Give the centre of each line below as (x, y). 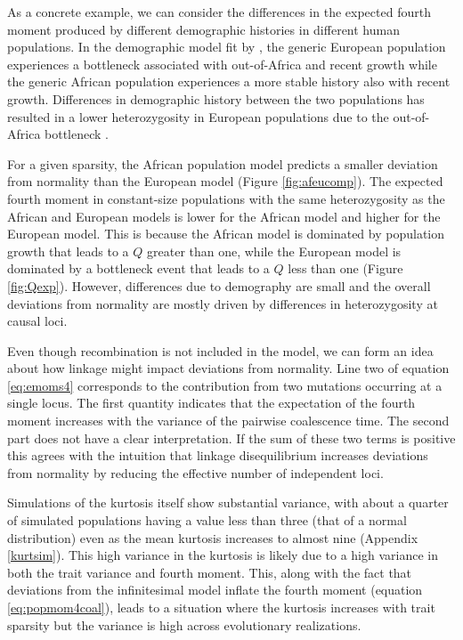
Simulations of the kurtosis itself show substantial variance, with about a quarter (228, 502)
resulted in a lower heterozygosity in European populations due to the (198, 116)
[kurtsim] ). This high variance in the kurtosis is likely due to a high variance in (223, 555)
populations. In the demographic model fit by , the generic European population (227, 47)
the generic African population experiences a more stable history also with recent (229, 81)
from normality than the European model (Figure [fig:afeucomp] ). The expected (225, 181)
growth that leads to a (68, 251)
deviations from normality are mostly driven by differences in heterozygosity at (223, 303)
